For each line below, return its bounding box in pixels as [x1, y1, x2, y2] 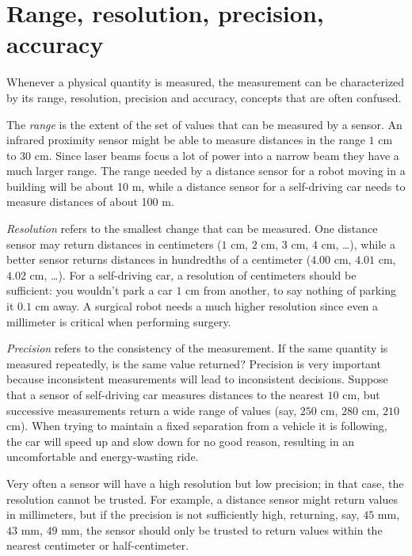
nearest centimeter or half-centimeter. [6, 537, 189, 554]
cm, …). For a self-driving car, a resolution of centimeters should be [29, 266, 357, 283]
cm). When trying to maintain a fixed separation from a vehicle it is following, [6, 417, 387, 434]
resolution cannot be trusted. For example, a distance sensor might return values [6, 490, 399, 507]
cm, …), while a [321, 235, 395, 252]
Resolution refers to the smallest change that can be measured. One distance [6, 220, 378, 237]
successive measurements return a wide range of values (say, [6, 402, 297, 418]
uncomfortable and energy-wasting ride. [6, 448, 199, 465]
